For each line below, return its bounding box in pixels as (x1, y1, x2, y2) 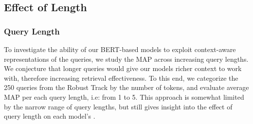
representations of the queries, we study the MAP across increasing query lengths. (4, 53, 249, 64)
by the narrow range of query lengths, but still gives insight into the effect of (4, 101, 233, 111)
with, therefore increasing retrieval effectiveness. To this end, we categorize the (4, 72, 238, 83)
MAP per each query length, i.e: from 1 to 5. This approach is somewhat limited (4, 91, 244, 102)
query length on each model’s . (4, 111, 95, 121)
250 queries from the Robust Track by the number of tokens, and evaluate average (4, 82, 249, 92)
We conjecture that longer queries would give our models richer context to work (4, 63, 242, 73)
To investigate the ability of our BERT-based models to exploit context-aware (4, 44, 236, 54)
